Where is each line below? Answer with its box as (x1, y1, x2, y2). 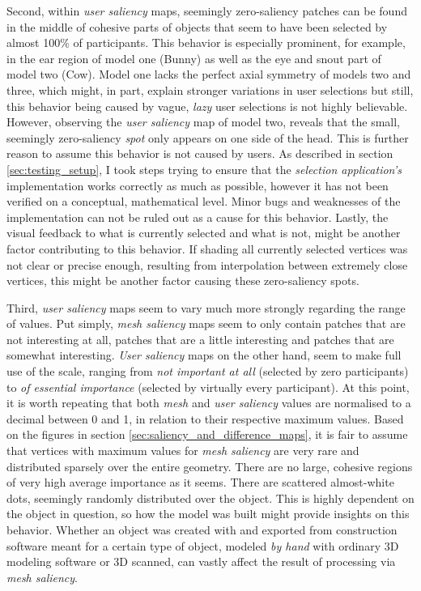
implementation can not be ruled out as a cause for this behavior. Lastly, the (6, 208, 389, 225)
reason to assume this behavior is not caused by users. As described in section (6, 145, 393, 162)
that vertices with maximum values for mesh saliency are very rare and (6, 442, 359, 459)
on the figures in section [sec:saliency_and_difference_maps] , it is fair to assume (6, 426, 408, 443)
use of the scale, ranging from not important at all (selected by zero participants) (6, 363, 409, 380)
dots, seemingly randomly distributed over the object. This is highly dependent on (6, 489, 415, 506)
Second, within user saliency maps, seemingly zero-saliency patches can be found (6, 2, 407, 19)
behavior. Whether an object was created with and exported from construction (6, 521, 398, 538)
